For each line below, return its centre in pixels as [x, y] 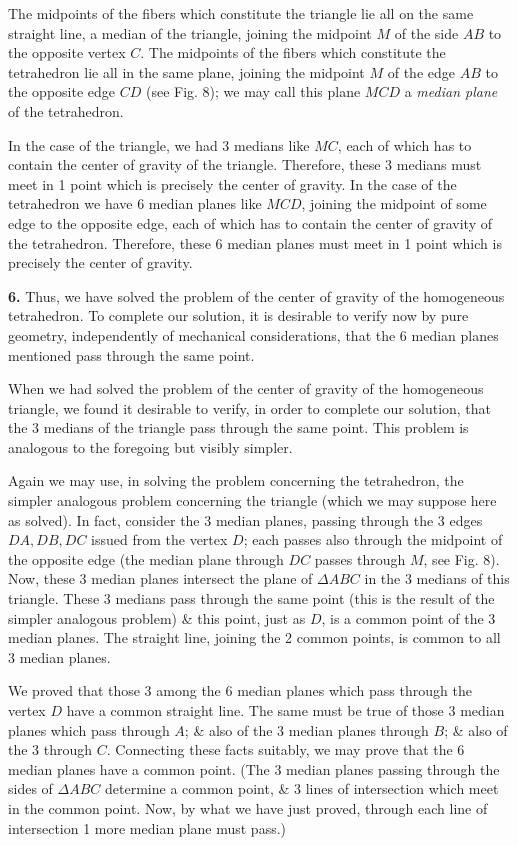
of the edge [421, 71]
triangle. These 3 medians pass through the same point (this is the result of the [251, 598]
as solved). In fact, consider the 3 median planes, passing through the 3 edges [245, 519]
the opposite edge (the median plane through [146, 558]
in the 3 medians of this [437, 578]
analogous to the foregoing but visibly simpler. [150, 446]
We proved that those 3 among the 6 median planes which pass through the [240, 690]
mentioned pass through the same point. [131, 354]
